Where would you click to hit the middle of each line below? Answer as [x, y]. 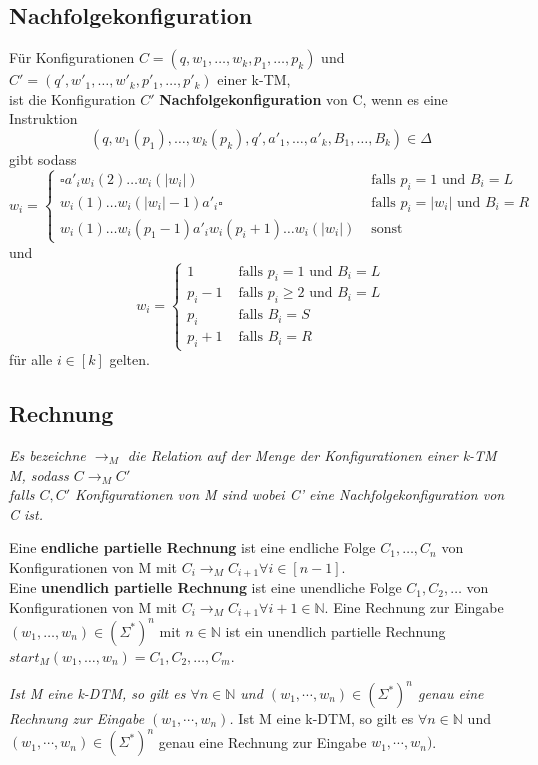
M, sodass [39, 474]
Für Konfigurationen [72, 57]
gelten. [129, 359]
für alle [31, 359]
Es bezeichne [47, 454]
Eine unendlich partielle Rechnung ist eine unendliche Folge [205, 587]
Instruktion [43, 118]
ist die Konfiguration [72, 98]
